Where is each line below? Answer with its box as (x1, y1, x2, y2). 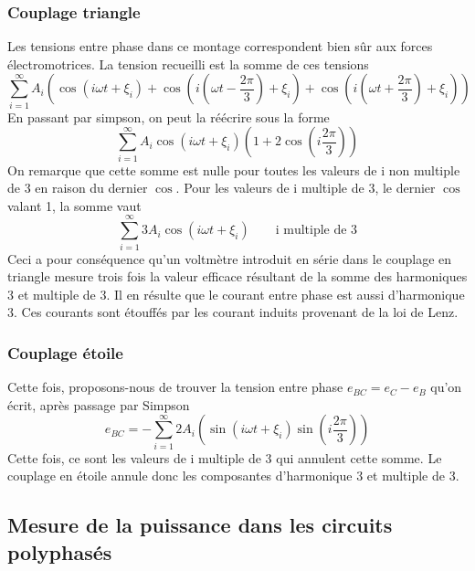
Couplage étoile (7, 341, 123, 364)
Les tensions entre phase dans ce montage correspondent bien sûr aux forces (7, 37, 433, 56)
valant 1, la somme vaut (7, 196, 142, 215)
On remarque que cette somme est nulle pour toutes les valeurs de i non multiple (7, 160, 460, 179)
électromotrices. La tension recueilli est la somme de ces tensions (7, 54, 369, 73)
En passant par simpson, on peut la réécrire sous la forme (7, 107, 330, 126)
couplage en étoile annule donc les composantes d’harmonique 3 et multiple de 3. (7, 466, 459, 485)
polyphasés (7, 537, 112, 566)
